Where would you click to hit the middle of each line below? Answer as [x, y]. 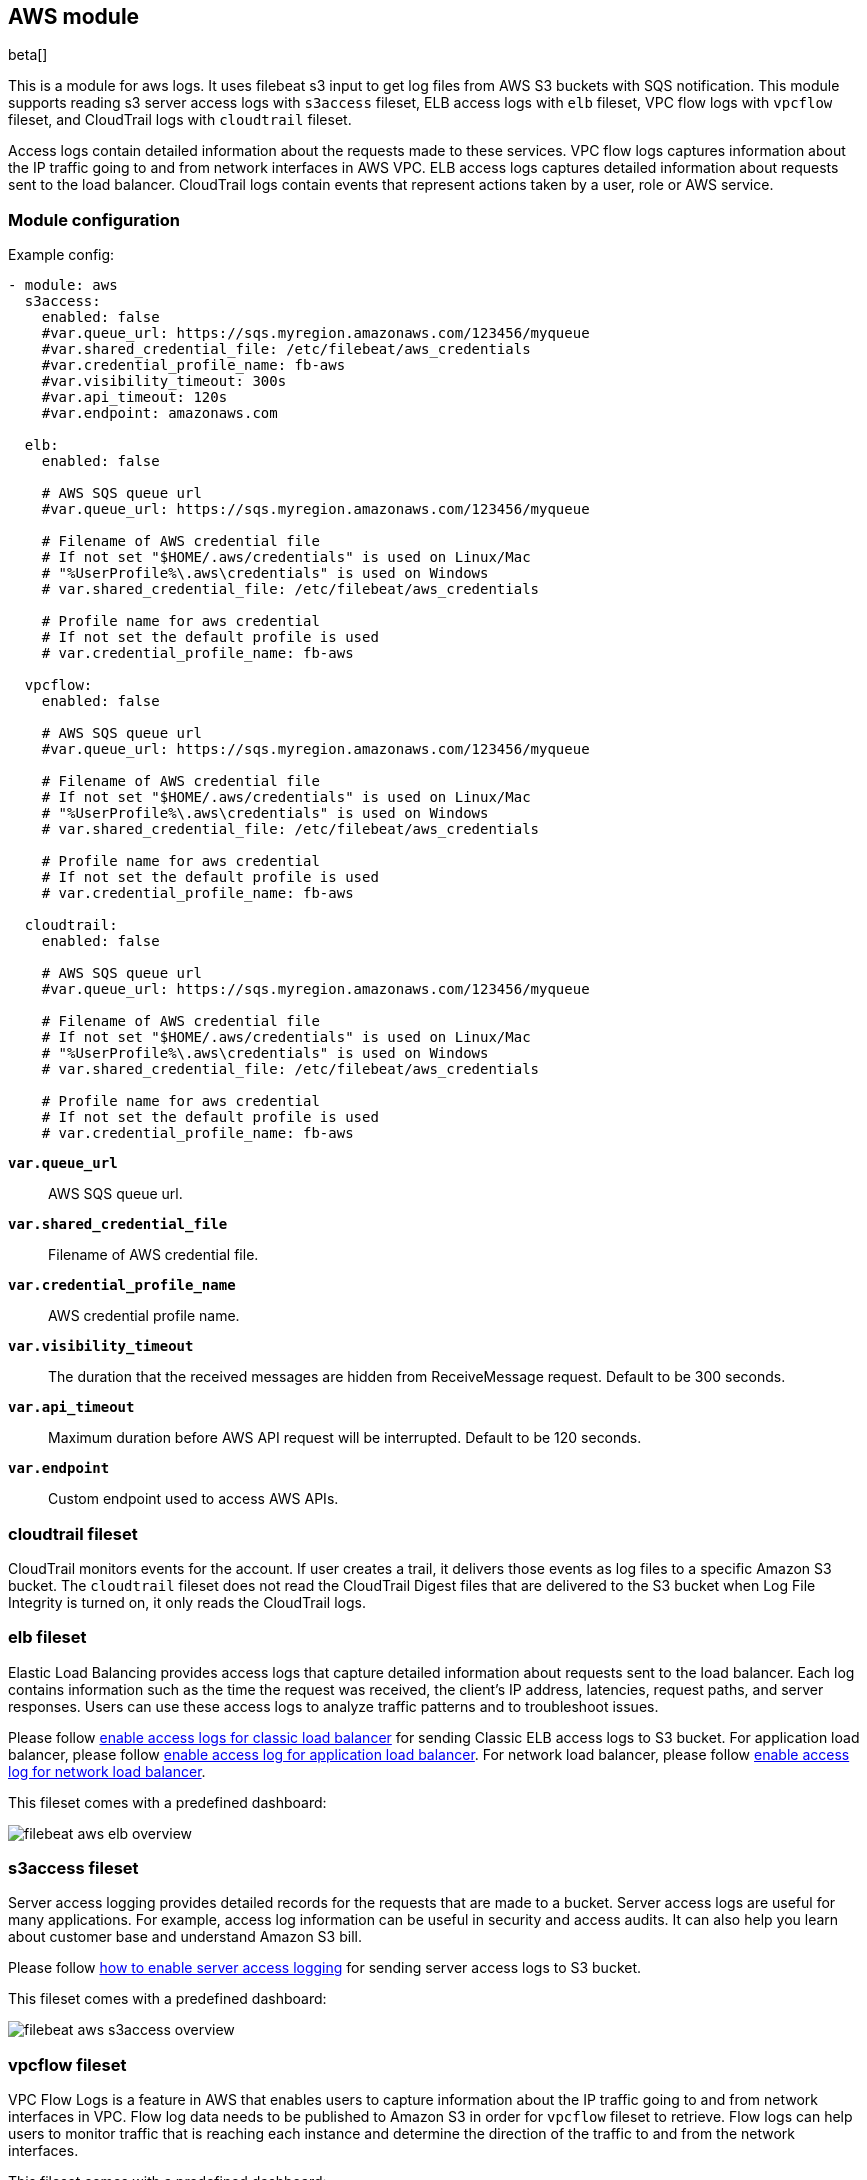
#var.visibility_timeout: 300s [164, 381]
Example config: [61, 255]
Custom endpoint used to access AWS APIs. [193, 1499]
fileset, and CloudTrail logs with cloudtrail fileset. [180, 120]
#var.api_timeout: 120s [134, 397]
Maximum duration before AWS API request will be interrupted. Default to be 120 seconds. [345, 1438]
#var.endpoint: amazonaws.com [159, 413]
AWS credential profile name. [144, 1316]
